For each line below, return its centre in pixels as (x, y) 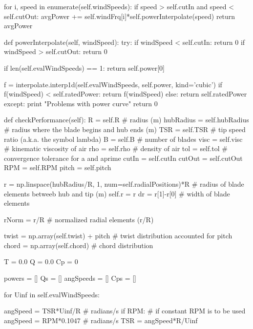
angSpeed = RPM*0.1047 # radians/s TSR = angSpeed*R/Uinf (101, 320)
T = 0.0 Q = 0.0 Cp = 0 (41, 261)
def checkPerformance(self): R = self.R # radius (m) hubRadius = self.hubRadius (126, 120)
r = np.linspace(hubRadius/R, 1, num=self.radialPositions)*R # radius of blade (124, 184)
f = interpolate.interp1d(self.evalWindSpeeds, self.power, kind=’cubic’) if (113, 84)
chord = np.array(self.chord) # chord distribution (79, 245)
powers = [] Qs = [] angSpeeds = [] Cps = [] (70, 278)
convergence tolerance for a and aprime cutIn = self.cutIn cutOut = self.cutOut (123, 158)
